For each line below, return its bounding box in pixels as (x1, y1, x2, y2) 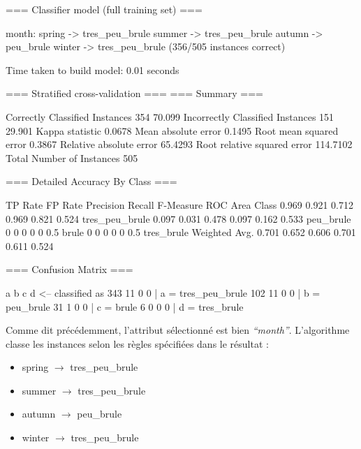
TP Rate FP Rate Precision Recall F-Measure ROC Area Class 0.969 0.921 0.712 (6, 197, 353, 212)
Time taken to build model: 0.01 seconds (6, 62, 179, 77)
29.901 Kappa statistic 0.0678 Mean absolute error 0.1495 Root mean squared (6, 123, 339, 138)
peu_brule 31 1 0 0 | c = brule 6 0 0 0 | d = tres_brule (6, 299, 244, 314)
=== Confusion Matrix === (6, 262, 133, 277)
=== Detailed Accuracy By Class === (6, 174, 177, 189)
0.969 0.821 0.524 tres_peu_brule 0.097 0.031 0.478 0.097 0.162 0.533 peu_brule (6, 211, 351, 226)
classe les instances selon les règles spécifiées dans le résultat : (6, 336, 269, 351)
